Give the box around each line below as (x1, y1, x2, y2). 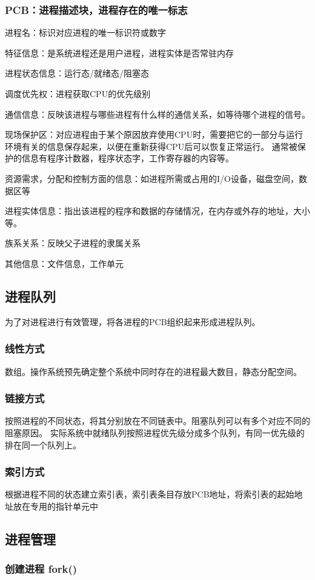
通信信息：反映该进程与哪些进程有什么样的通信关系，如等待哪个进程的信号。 (5, 107, 310, 120)
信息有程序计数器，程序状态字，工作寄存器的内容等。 (21, 152, 234, 164)
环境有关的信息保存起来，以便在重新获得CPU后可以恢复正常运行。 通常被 (5, 140, 297, 152)
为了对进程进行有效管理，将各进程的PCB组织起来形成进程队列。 (5, 315, 260, 328)
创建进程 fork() (5, 561, 78, 576)
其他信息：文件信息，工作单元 (5, 257, 124, 269)
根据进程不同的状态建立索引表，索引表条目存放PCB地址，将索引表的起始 (5, 488, 294, 501)
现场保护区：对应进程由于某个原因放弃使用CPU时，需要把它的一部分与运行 (5, 128, 303, 141)
